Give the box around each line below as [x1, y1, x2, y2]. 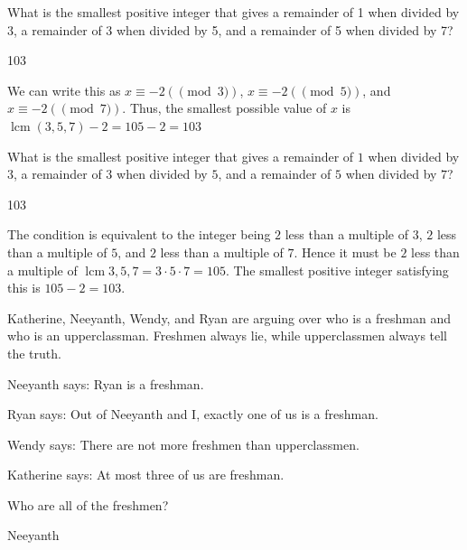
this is [7, 278, 41, 297]
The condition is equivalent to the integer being [7, 225, 271, 244]
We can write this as [7, 80, 121, 99]
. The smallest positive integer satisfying [225, 260, 449, 279]
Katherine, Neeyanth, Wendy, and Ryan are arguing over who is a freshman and [7, 308, 451, 327]
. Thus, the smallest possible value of [122, 98, 327, 117]
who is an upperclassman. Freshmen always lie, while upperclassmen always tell [7, 326, 448, 345]
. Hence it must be [294, 242, 397, 261]
